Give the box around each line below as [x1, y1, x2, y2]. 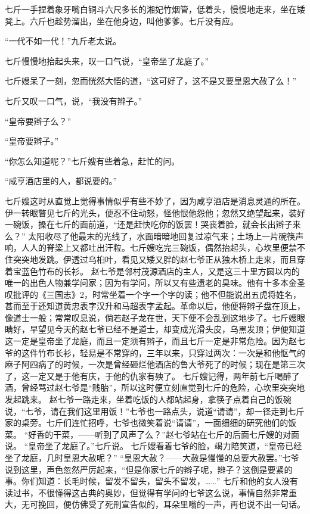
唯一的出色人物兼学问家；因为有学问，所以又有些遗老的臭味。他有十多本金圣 [5, 276, 305, 289]
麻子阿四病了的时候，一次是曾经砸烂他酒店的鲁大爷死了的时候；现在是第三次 [5, 358, 305, 370]
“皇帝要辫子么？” [5, 114, 72, 127]
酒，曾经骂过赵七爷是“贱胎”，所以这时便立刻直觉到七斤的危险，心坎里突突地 [5, 381, 305, 394]
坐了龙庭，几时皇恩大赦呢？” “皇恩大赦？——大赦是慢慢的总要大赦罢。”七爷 [5, 451, 299, 463]
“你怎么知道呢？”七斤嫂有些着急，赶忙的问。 [5, 154, 180, 167]
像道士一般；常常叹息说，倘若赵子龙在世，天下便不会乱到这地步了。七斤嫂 [5, 311, 297, 323]
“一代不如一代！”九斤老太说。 [5, 35, 122, 47]
